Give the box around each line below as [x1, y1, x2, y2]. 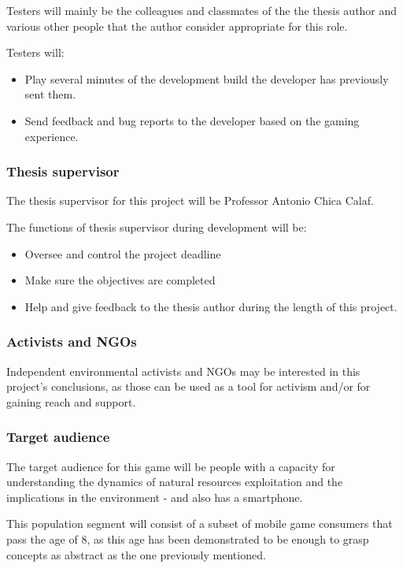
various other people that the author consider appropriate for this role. [6, 17, 348, 34]
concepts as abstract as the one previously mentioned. [6, 546, 266, 562]
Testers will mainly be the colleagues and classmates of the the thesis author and [6, 2, 397, 18]
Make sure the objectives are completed [24, 272, 216, 288]
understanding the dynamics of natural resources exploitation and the [6, 473, 343, 490]
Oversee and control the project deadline [24, 245, 221, 262]
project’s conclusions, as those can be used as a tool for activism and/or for [6, 378, 371, 395]
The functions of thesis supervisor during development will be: [6, 218, 307, 235]
